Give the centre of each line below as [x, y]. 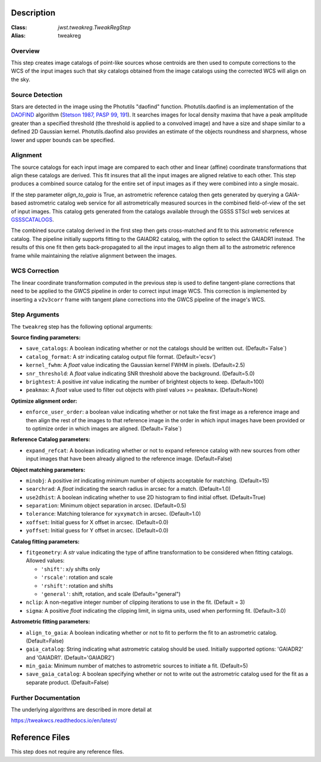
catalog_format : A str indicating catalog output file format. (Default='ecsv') [121, 356]
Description [33, 13]
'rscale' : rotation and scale [77, 578]
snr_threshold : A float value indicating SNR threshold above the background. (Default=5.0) [140, 373]
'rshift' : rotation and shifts [77, 585]
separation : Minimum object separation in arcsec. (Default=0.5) [106, 506]
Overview [25, 51]
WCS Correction [35, 271]
